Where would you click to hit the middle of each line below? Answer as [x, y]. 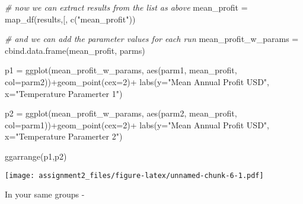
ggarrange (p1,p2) [36, 156]
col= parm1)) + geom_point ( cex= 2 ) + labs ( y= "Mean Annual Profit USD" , [137, 124]
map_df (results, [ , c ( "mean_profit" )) [70, 19]
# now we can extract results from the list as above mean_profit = [126, 7]
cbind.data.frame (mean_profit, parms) [75, 50]
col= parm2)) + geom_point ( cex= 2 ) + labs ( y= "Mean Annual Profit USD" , [137, 81]
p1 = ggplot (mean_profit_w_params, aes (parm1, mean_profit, [121, 70]
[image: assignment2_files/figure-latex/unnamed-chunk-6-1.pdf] [134, 175]
